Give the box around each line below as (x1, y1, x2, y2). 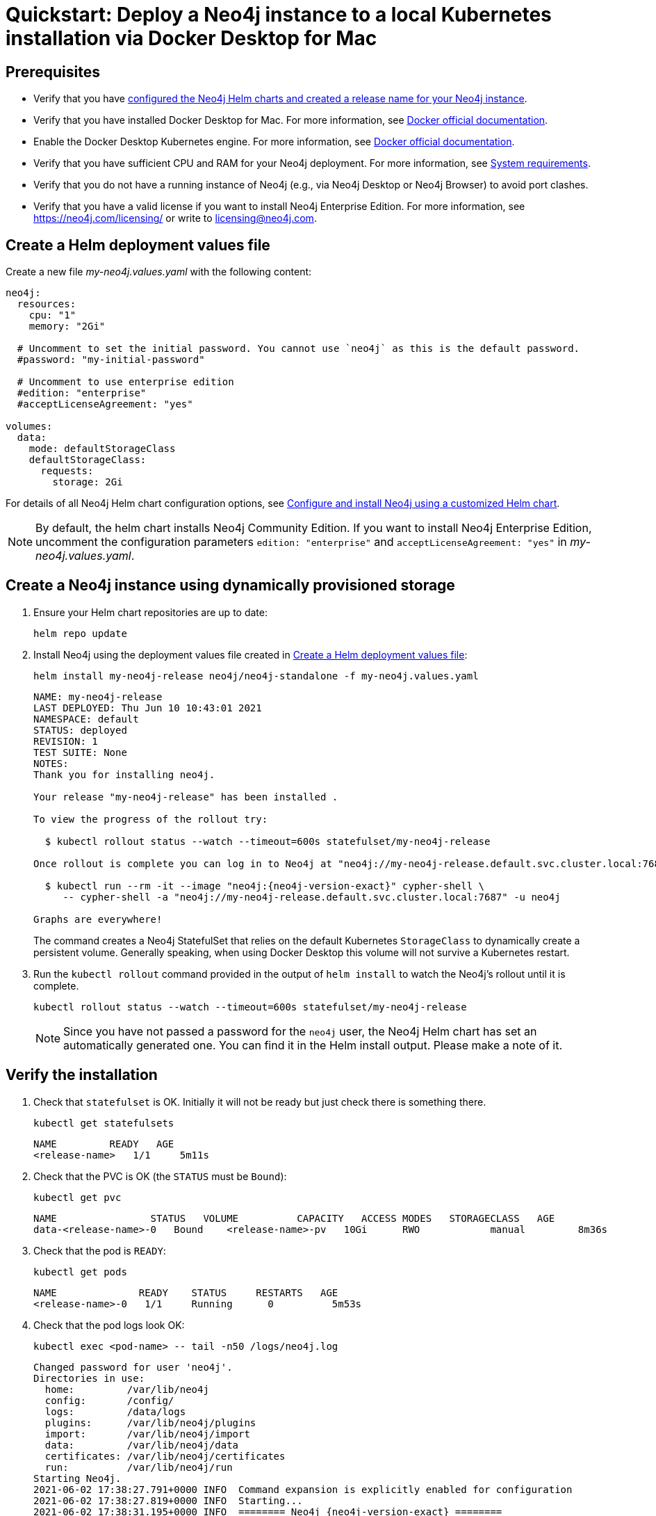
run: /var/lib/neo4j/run (44, 1461, 233, 1473)
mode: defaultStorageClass (28, 443, 176, 455)
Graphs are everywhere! (33, 913, 163, 925)
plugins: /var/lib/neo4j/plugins (44, 1417, 256, 1428)
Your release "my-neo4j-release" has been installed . (33, 791, 338, 803)
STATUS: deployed (33, 724, 127, 736)
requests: (40, 465, 94, 477)
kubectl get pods (33, 1266, 127, 1277)
